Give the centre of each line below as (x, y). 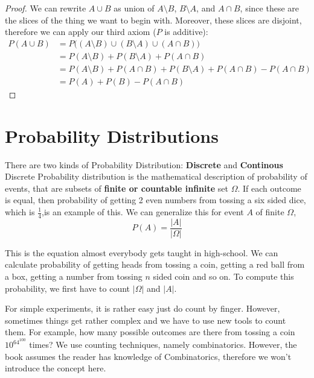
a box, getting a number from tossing (74, 276)
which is (20, 212)
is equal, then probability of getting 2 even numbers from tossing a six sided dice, (155, 200)
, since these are (269, 8)
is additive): (186, 32)
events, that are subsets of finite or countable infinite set (117, 188)
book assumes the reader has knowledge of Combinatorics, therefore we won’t (148, 356)
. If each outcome (269, 188)
